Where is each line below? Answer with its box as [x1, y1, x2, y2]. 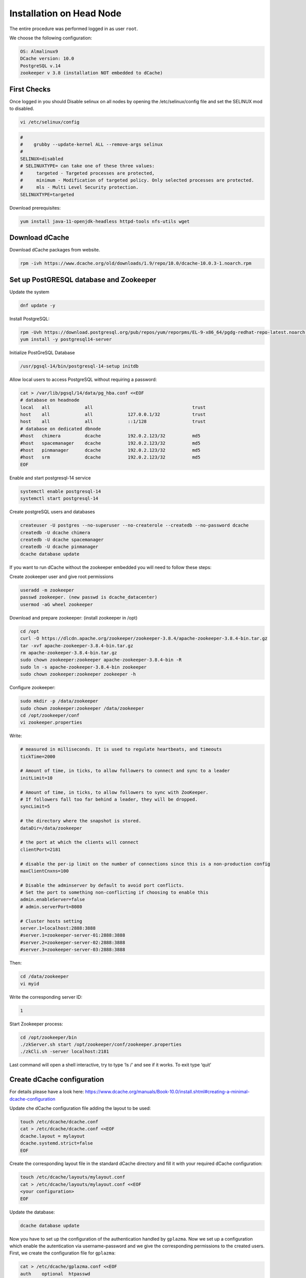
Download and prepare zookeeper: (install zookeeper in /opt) [9, 614, 138, 621]
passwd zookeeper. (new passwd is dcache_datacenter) [20, 595, 158, 600]
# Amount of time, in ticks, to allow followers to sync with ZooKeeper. [20, 789, 209, 795]
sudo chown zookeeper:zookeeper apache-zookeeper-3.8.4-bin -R [20, 657, 182, 663]
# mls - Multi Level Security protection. [20, 185, 139, 190]
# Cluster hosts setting [20, 918, 83, 924]
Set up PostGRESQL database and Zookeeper [9, 275, 157, 284]
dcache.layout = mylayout [20, 1133, 85, 1139]
